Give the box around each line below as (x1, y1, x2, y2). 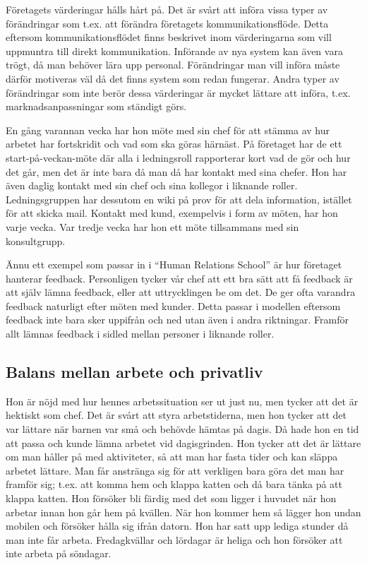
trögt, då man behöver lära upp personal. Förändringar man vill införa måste (6, 57, 340, 72)
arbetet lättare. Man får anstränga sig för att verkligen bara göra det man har (6, 463, 344, 477)
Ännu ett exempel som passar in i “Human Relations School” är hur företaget (6, 257, 342, 272)
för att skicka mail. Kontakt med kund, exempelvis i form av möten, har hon (6, 206, 338, 220)
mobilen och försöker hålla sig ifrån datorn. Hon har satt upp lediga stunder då (6, 518, 349, 533)
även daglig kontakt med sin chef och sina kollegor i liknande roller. (6, 178, 298, 193)
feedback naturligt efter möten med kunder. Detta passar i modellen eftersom (6, 298, 341, 313)
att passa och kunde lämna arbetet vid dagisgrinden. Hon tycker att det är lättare (6, 435, 361, 450)
